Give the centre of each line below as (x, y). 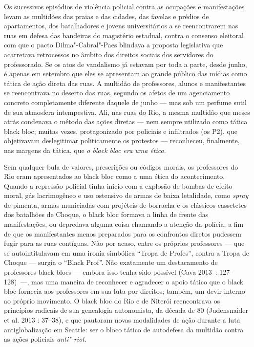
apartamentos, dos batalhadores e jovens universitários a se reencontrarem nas (121, 26)
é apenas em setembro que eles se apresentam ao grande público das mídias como (126, 74)
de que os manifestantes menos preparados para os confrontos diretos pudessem (123, 233)
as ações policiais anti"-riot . (45, 339)
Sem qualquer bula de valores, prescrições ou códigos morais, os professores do (121, 166)
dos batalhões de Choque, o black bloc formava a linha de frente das (106, 214)
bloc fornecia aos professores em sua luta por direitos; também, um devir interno (125, 291)
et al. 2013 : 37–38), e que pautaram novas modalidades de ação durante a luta (122, 320)
